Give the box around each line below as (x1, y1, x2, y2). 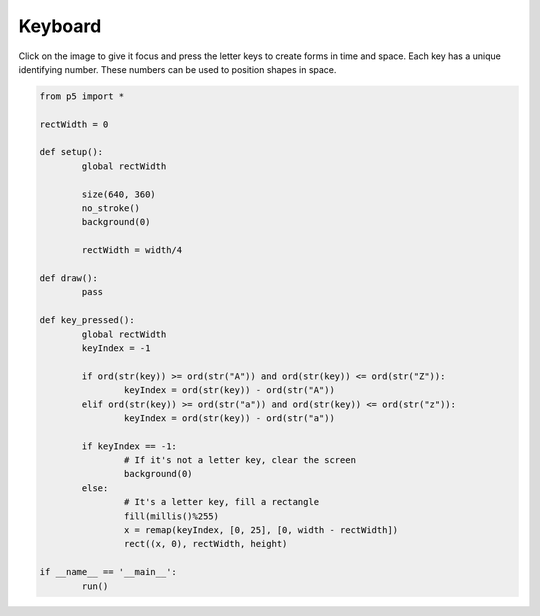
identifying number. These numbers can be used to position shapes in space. (18, 63, 337, 75)
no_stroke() (81, 203, 140, 214)
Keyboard (18, 15, 102, 37)
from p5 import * (39, 90, 125, 102)
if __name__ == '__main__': (39, 566, 177, 578)
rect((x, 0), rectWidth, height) (123, 538, 288, 550)
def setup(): (39, 146, 104, 158)
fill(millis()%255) (123, 510, 220, 522)
